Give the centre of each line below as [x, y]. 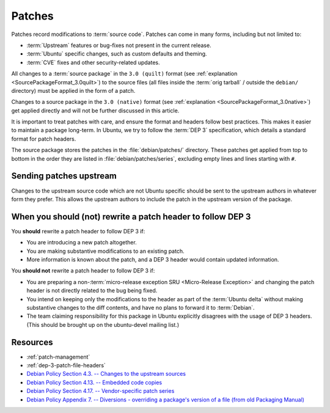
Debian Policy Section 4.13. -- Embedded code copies [94, 382]
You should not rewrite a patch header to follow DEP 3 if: [83, 271]
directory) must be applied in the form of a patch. [73, 90]
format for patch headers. [44, 139]
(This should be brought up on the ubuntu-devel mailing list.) [103, 324]
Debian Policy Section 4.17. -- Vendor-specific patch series [101, 391]
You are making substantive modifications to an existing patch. [105, 251]
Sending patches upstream [64, 176]
